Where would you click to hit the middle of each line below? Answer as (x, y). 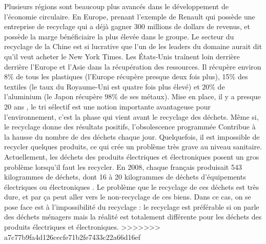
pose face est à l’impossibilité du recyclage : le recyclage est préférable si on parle (132, 206)
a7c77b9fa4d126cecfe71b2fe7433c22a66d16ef (72, 237)
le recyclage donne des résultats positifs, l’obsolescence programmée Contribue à (130, 127)
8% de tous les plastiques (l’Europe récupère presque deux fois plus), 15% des (126, 76)
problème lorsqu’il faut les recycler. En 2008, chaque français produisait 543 (123, 167)
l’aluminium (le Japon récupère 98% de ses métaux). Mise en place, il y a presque (132, 96)
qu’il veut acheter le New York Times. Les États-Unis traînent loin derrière (122, 56)
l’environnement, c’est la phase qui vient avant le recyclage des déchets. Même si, (131, 116)
